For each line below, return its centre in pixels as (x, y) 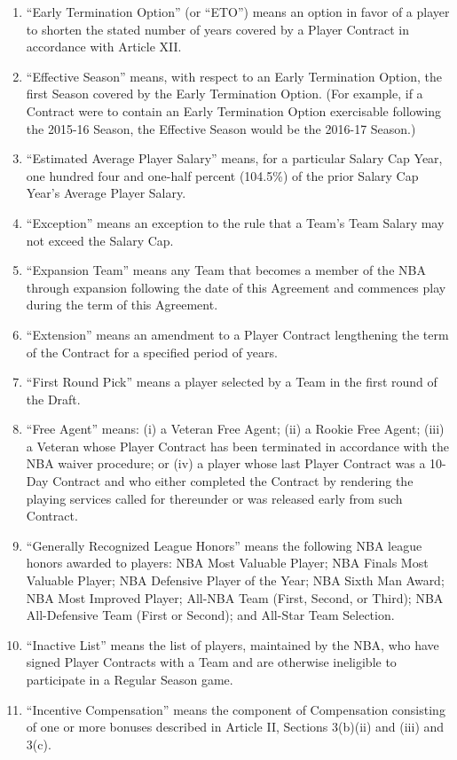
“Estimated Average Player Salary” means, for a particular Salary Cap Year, (234, 158)
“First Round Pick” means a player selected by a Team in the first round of (232, 382)
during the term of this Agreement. (122, 305)
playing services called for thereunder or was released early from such (214, 498)
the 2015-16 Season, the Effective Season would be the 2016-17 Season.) (221, 128)
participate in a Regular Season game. (130, 679)
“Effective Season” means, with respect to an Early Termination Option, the (234, 76)
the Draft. (53, 399)
